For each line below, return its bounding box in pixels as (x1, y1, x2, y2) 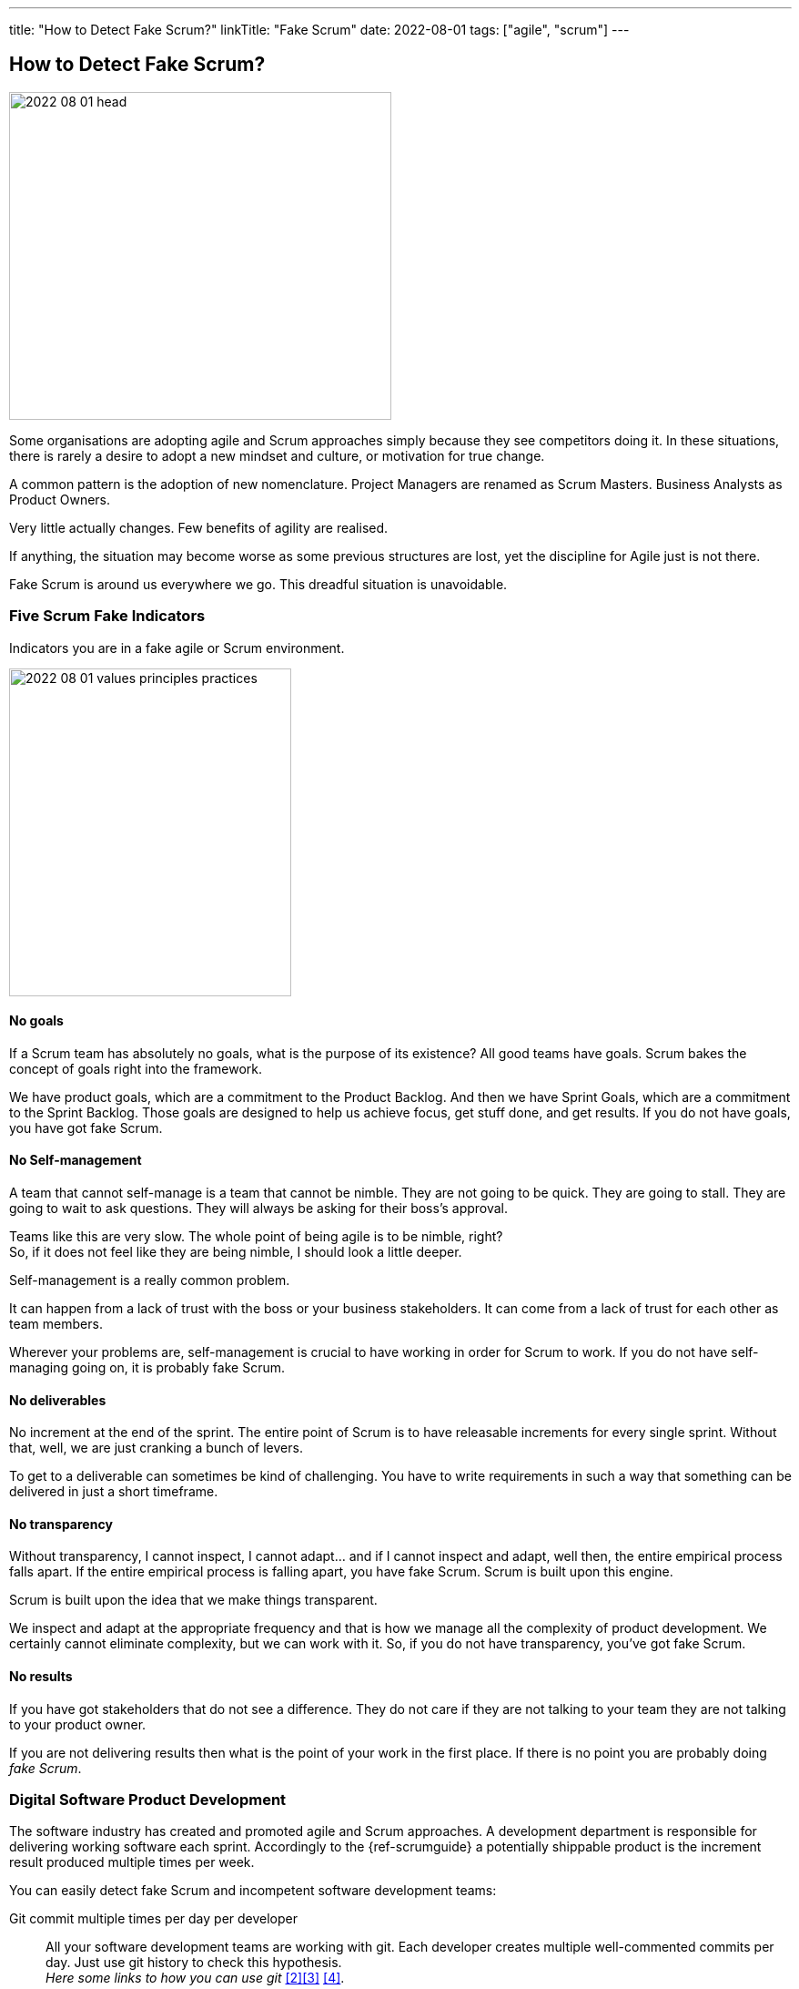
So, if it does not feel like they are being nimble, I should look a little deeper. (9, 1244, 462, 1260)
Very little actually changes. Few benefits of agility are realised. (9, 519, 389, 535)
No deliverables (9, 1392, 106, 1408)
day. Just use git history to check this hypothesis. (46, 1954, 342, 1971)
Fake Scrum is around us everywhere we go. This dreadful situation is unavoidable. (9, 576, 508, 592)
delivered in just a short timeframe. (9, 1484, 218, 1500)
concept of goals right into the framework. (9, 1060, 262, 1076)
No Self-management (9, 1152, 142, 1168)
